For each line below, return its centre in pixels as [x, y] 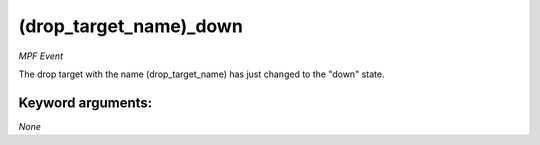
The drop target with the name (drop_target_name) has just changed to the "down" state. [201, 74]
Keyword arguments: [85, 102]
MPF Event [41, 56]
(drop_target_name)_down [131, 26]
